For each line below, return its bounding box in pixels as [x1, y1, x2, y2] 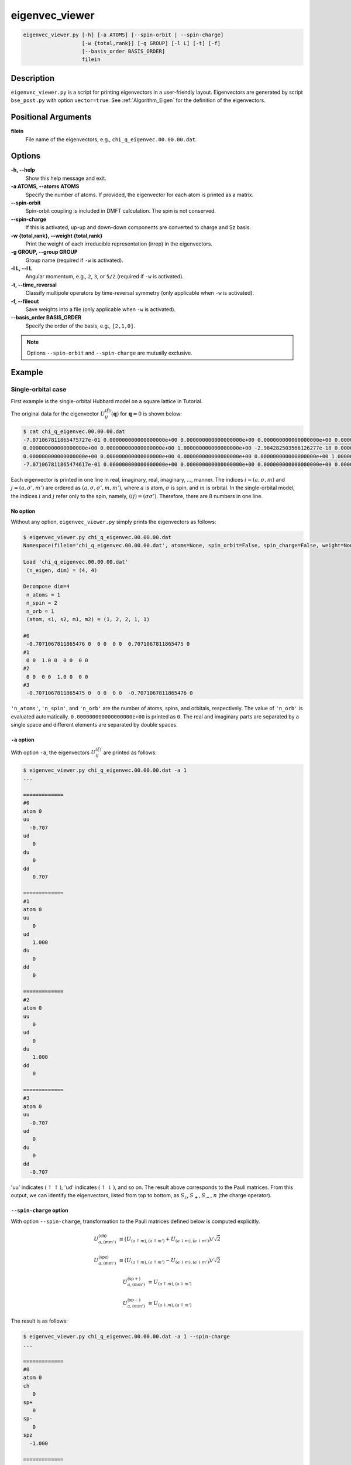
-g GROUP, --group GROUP [11, 248, 78, 255]
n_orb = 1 [26, 608, 54, 615]
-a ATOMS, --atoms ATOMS [11, 183, 80, 190]
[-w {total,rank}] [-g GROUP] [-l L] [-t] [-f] [81, 40, 221, 46]
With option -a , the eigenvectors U [11, 749, 96, 756]
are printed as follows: [103, 749, 157, 756]
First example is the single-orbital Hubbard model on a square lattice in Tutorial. [11, 397, 203, 404]
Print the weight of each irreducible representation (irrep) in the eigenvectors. [25, 240, 213, 247]
